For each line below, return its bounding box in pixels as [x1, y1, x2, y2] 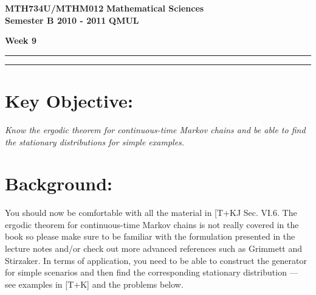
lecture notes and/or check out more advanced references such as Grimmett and [5, 242, 303, 254]
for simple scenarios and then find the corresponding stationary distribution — [5, 266, 298, 279]
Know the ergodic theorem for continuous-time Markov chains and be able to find [5, 123, 306, 136]
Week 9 [5, 34, 36, 47]
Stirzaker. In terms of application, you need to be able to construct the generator [5, 254, 307, 266]
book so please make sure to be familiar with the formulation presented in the [5, 230, 295, 243]
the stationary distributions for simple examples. [5, 135, 185, 148]
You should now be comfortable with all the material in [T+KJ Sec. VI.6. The [5, 206, 297, 219]
